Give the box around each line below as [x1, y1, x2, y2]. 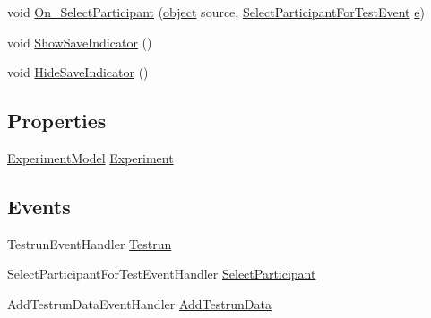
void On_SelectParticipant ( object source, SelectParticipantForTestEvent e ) [7, 3, 425, 21]
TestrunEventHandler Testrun [7, 234, 172, 253]
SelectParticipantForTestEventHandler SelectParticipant [7, 264, 316, 283]
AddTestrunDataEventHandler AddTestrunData [7, 294, 272, 313]
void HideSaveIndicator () [7, 63, 149, 82]
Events [7, 192, 71, 219]
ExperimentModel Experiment [7, 148, 174, 167]
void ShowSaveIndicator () [7, 32, 152, 51]
